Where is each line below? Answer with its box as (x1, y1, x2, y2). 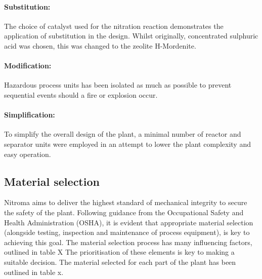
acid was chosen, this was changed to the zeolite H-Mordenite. (4, 40, 196, 51)
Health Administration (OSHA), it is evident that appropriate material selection (4, 217, 253, 227)
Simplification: (4, 109, 55, 120)
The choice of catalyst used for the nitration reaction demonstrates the (4, 20, 224, 31)
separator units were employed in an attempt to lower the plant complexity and (4, 138, 251, 149)
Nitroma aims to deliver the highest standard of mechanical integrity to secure (4, 197, 247, 208)
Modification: (4, 60, 52, 71)
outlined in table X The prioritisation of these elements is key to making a (4, 247, 235, 257)
